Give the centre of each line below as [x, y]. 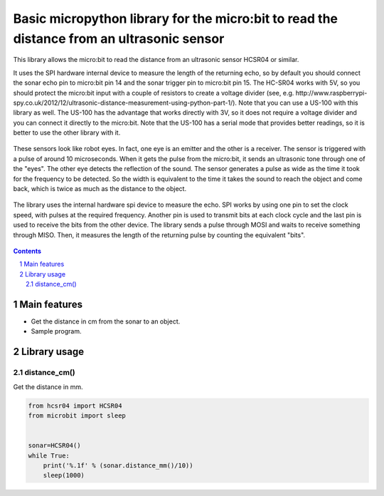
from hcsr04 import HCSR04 [75, 405]
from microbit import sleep [77, 415]
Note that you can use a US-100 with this [298, 103]
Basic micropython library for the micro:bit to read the [175, 19]
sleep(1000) [64, 475]
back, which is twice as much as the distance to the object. [100, 189]
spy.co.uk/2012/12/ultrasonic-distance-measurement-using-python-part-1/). [125, 103]
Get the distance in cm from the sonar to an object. [106, 321]
